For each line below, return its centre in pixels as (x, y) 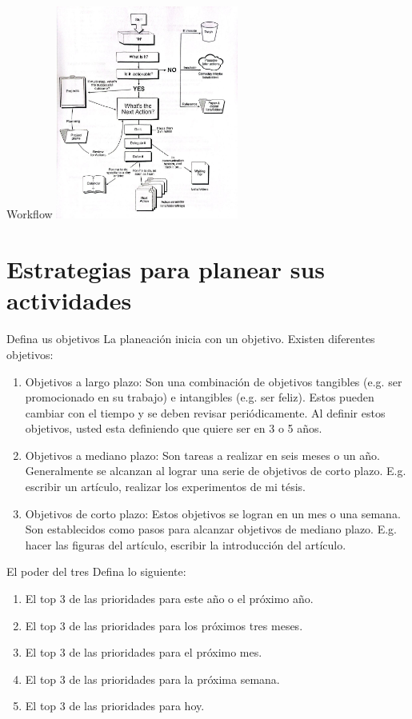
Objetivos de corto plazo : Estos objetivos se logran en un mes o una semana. (213, 513)
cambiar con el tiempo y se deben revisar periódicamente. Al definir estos (205, 412)
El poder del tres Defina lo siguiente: (96, 571)
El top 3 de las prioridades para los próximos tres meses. (164, 625)
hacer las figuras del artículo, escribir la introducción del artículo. (186, 544)
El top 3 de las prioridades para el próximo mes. (144, 652)
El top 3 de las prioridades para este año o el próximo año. (169, 599)
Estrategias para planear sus (166, 269)
